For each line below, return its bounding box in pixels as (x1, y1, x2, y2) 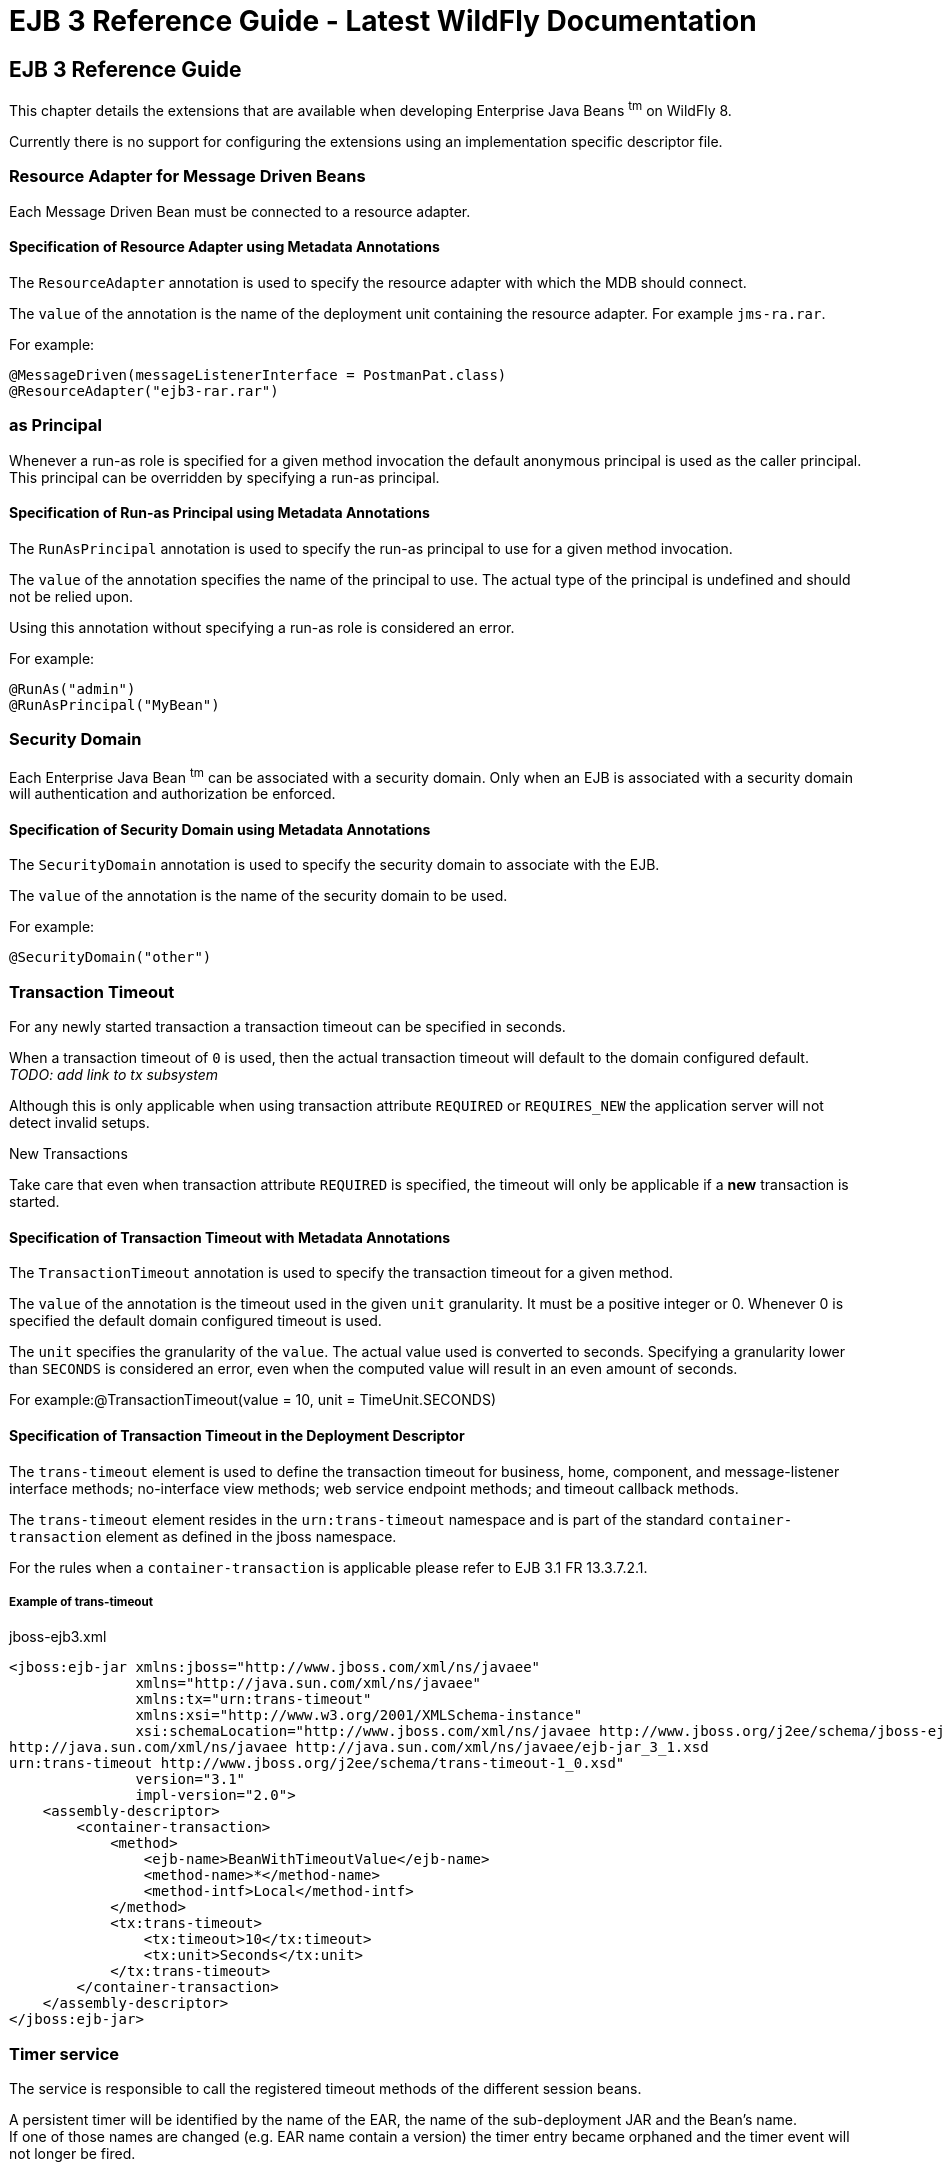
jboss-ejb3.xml (9, 1628, 107, 1646)
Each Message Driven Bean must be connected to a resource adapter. (9, 202, 471, 220)
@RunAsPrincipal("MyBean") (9, 696, 220, 713)
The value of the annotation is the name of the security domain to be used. (9, 887, 508, 905)
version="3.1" (135, 1771, 246, 1788)
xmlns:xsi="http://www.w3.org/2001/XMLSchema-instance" (135, 1707, 583, 1724)
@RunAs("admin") (9, 680, 136, 697)
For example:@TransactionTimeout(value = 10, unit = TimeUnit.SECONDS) (9, 1391, 497, 1409)
